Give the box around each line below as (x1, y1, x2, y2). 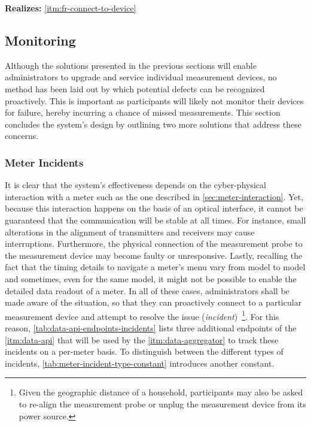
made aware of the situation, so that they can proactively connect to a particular (5, 296, 302, 309)
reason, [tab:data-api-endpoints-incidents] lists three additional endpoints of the (5, 321, 297, 334)
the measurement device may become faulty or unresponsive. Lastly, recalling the (5, 249, 303, 261)
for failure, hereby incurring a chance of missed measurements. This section (5, 106, 280, 119)
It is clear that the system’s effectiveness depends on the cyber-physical (5, 179, 266, 191)
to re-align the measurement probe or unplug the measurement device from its (19, 397, 306, 410)
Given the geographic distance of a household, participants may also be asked (19, 386, 303, 398)
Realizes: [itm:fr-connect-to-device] (5, 2, 136, 14)
